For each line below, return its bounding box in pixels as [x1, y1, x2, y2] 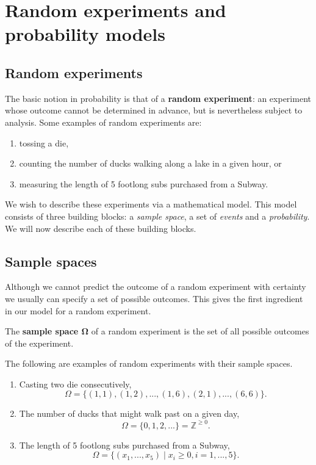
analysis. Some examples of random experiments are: [5, 115, 202, 128]
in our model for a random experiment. [5, 304, 151, 317]
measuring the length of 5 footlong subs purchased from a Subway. [19, 177, 268, 190]
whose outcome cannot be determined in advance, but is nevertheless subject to [5, 104, 303, 117]
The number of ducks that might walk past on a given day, [19, 407, 240, 420]
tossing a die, [19, 136, 69, 149]
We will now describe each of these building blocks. [5, 222, 196, 234]
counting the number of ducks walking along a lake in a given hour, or [19, 157, 282, 170]
